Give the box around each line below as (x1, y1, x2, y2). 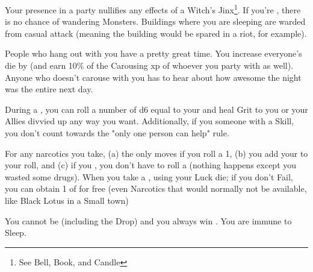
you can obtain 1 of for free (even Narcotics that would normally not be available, (5, 182, 307, 195)
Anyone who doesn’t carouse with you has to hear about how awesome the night (5, 71, 302, 83)
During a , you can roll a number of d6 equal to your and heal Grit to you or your (5, 103, 308, 115)
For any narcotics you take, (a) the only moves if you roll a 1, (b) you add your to (5, 147, 308, 159)
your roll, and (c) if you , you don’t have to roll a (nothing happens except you (5, 159, 297, 171)
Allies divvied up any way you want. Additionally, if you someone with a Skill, (5, 115, 294, 127)
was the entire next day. (5, 83, 93, 95)
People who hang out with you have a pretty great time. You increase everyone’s (5, 47, 302, 60)
